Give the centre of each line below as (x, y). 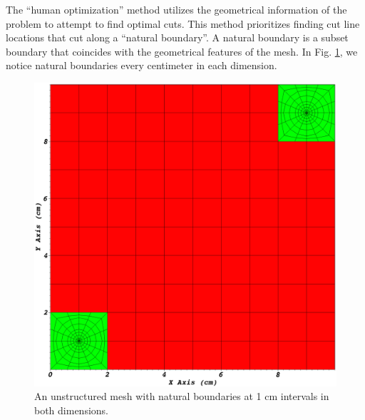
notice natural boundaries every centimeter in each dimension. (142, 65)
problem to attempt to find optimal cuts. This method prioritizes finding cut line (183, 23)
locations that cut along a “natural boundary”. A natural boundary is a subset (177, 37)
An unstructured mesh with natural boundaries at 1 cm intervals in (182, 396)
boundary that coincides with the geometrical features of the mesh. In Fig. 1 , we (182, 51)
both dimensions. (72, 410)
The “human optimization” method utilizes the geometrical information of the (176, 9)
